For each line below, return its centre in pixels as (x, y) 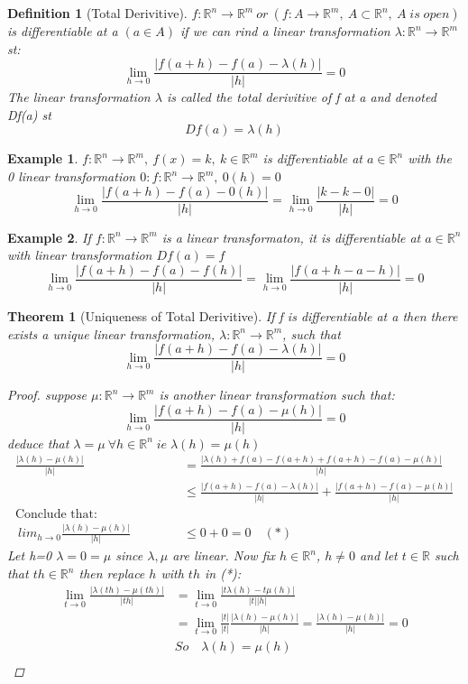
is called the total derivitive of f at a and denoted (301, 97)
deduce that (38, 443)
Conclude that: (56, 514)
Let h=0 (30, 555)
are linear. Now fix (224, 555)
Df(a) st (29, 114)
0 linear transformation (72, 176)
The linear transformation (79, 97)
